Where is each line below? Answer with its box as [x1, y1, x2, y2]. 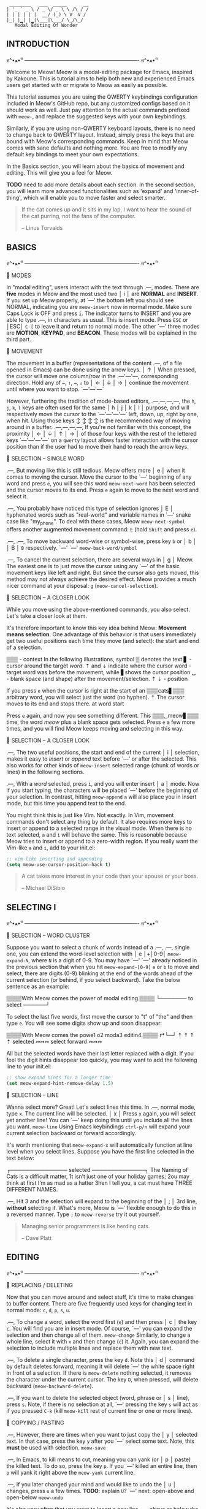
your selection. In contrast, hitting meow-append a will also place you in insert [6, 793, 197, 800]
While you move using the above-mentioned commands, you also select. [6, 606, 190, 613]
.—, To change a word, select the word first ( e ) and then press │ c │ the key [6, 1318, 197, 1326]
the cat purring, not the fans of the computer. [21, 213, 136, 220]
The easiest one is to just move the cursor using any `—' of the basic [6, 562, 180, 569]
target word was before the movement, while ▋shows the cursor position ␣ [6, 668, 196, 675]
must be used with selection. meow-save [6, 1444, 106, 1451]
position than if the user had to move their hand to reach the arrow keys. [6, 443, 189, 450]
